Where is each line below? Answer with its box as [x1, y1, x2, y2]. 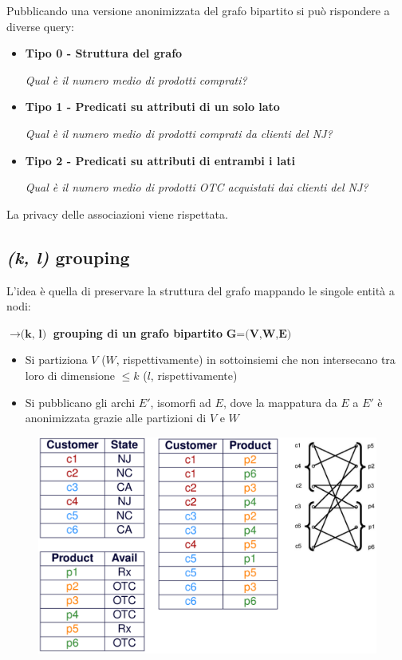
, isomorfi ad [150, 393, 211, 410]
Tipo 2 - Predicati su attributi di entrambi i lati [25, 152, 295, 168]
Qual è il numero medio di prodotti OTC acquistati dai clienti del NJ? [25, 179, 368, 196]
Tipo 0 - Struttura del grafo [25, 45, 183, 61]
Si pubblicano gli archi [25, 393, 136, 410]
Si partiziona [25, 351, 88, 368]
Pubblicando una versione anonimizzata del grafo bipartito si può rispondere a [6, 2, 390, 18]
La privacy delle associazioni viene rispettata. [6, 205, 228, 222]
